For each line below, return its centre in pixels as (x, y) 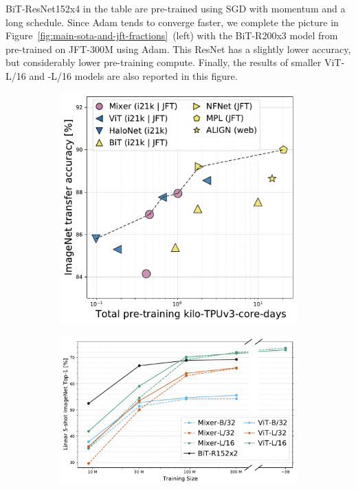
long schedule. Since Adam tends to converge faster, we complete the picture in (172, 22)
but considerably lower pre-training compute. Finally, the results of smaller (164, 62)
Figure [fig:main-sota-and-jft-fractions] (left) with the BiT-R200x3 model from (172, 35)
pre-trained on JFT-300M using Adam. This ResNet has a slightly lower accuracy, (178, 49)
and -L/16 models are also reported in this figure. (133, 75)
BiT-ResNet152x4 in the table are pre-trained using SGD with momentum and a (176, 8)
